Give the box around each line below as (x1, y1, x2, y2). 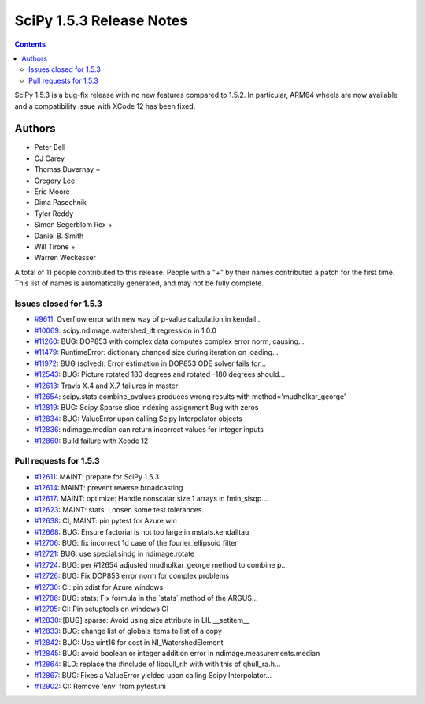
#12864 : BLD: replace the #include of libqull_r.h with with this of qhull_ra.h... (34, 659, 281, 669)
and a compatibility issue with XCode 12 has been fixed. (14, 101, 196, 110)
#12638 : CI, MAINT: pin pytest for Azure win (34, 516, 177, 526)
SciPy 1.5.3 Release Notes (14, 12, 188, 29)
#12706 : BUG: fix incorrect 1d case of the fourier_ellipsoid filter (34, 538, 238, 548)
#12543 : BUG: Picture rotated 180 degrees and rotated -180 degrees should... (34, 370, 286, 379)
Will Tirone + (34, 241, 76, 251)
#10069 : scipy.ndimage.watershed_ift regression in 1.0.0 (34, 326, 216, 335)
